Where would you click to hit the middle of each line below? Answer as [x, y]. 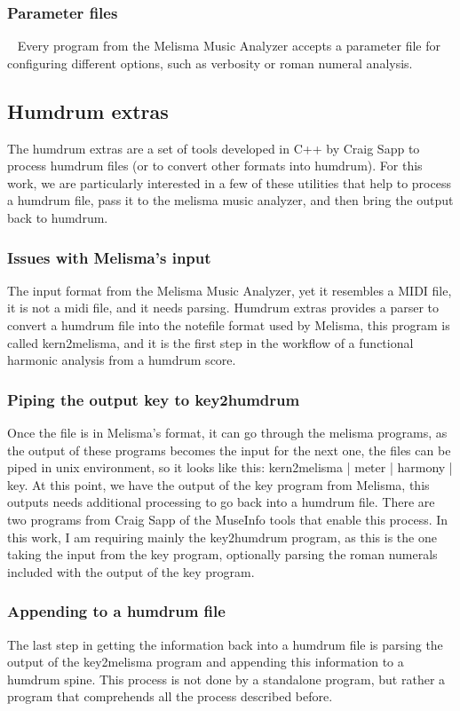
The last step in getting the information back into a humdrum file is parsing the [225, 644]
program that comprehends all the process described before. [170, 696]
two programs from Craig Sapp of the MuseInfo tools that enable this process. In [228, 519]
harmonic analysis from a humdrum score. [122, 360]
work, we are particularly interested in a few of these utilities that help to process [229, 182]
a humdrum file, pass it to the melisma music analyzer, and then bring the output [230, 200]
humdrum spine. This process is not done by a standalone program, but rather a [226, 679]
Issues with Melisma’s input [109, 257]
